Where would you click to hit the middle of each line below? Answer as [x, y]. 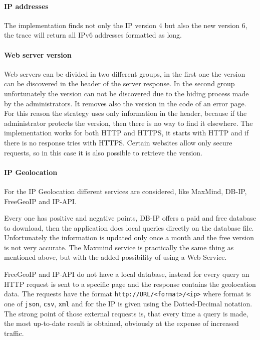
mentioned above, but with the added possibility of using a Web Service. [115, 257]
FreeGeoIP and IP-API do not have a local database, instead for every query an [127, 274]
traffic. [14, 333]
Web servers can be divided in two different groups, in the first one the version [125, 73]
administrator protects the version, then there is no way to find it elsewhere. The [128, 123]
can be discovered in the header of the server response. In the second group [119, 83]
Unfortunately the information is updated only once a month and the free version [129, 237]
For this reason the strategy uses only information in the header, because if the [125, 113]
